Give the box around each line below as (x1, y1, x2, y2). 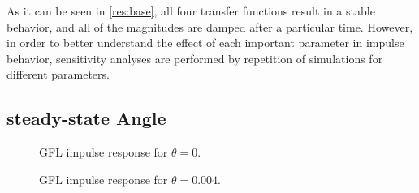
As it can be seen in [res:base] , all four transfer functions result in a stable (6, 2, 375, 19)
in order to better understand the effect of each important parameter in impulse (6, 34, 404, 51)
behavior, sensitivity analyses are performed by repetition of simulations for (6, 49, 383, 66)
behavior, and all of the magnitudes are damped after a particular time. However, (6, 18, 413, 35)
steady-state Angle (6, 105, 166, 131)
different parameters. (6, 66, 110, 83)
